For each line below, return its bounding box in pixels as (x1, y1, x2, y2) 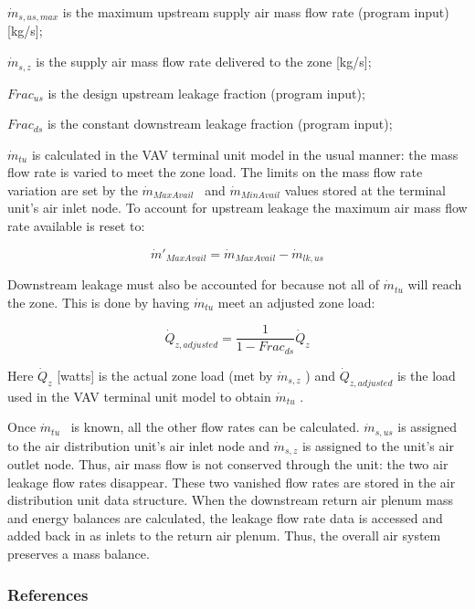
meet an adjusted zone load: (217, 292, 375, 311)
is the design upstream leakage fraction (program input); (47, 83, 365, 102)
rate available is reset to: (7, 216, 145, 236)
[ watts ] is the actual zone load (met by (57, 365, 273, 384)
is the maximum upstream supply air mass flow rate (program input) (62, 3, 449, 21)
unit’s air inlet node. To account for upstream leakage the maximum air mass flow (7, 198, 468, 217)
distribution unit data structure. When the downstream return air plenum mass (7, 490, 453, 509)
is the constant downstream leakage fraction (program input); (47, 114, 393, 133)
